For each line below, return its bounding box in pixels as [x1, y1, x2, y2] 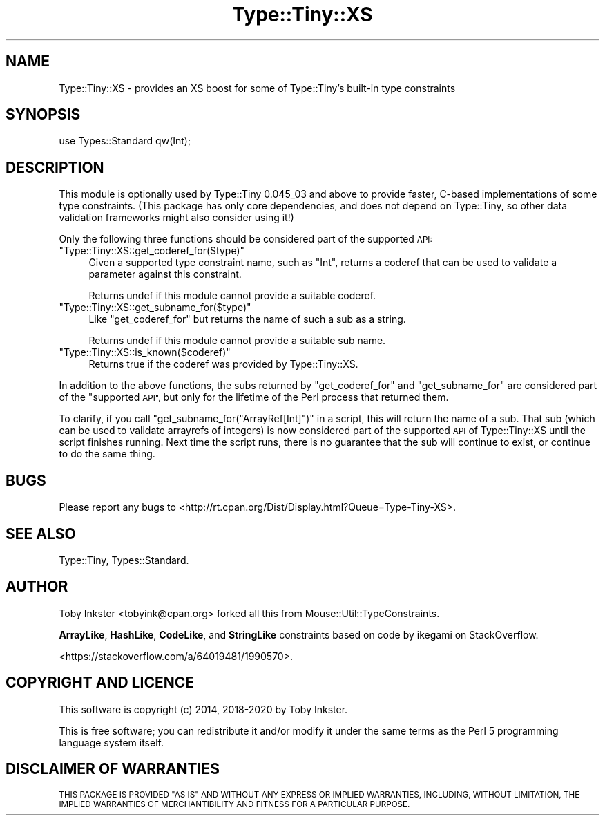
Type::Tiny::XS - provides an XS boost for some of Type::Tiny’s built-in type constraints [59, 82, 456, 94]
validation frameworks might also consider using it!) [59, 211, 294, 224]
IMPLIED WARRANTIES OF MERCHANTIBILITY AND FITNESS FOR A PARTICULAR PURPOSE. [59, 799, 410, 809]
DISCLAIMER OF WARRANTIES [6, 760, 220, 778]
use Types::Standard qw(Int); [59, 135, 191, 147]
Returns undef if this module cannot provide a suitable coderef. [88, 290, 376, 302]
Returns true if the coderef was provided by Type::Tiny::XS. [88, 358, 358, 370]
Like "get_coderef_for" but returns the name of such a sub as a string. [88, 313, 406, 325]
